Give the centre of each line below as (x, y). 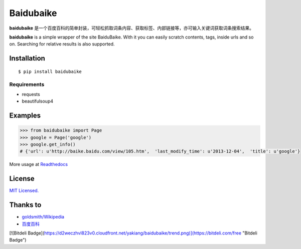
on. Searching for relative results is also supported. (62, 44)
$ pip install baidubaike (50, 71)
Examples (25, 116)
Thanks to (25, 205)
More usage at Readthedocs (38, 164)
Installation (27, 58)
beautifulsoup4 (38, 101)
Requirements (27, 84)
